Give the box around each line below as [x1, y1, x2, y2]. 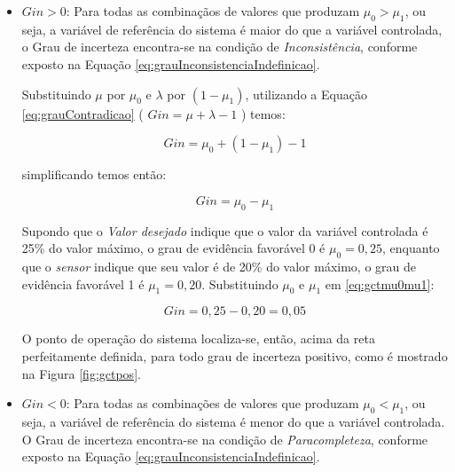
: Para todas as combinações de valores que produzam [66, 394, 359, 413]
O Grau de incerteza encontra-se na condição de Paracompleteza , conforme [21, 429, 428, 448]
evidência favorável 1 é [21, 274, 145, 293]
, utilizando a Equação [245, 84, 367, 103]
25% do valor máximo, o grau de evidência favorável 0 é [21, 239, 326, 257]
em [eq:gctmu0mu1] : [325, 274, 435, 293]
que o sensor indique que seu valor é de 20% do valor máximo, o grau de [21, 256, 417, 275]
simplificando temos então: [21, 165, 167, 184]
